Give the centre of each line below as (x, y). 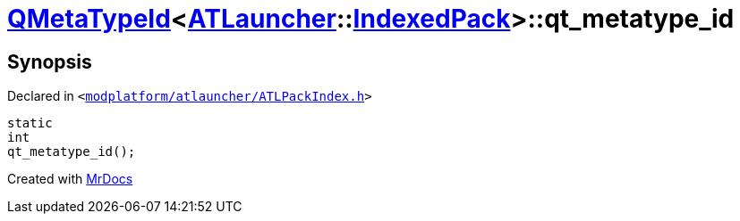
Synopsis (50, 61)
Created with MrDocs (70, 179)
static (30, 123)
